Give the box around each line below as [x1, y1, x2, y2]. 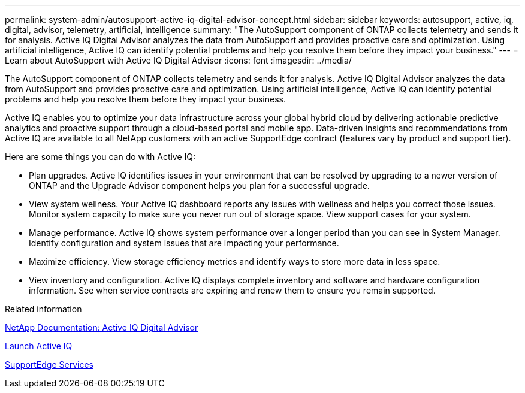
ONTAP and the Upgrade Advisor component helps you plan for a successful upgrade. [29, 180, 370, 191]
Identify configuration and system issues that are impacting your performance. [29, 238, 339, 248]
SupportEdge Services [5, 359, 93, 370]
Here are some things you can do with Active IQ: [5, 152, 196, 162]
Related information [5, 304, 82, 314]
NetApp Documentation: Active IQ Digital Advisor [5, 322, 198, 332]
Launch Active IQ [5, 341, 73, 351]
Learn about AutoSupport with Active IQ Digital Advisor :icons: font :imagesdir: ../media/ [5, 55, 352, 65]
